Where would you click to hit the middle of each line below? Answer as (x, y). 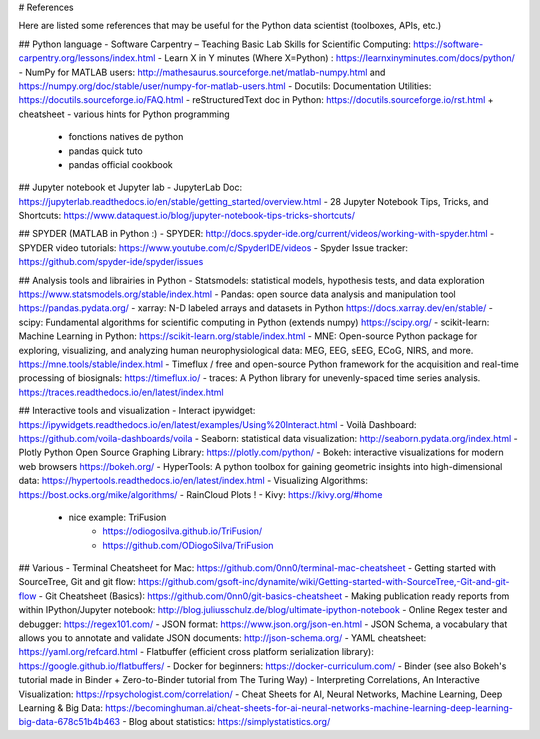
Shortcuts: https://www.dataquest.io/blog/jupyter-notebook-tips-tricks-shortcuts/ (186, 216)
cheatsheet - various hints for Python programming (124, 114)
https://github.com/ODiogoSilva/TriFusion (188, 545)
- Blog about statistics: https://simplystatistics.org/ (226, 722)
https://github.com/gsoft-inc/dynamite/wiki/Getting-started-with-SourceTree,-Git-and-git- (323, 582)
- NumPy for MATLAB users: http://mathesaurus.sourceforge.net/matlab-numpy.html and (202, 72)
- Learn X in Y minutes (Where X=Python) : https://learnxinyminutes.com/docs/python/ (336, 58)
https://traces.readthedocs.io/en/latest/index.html (121, 392)
